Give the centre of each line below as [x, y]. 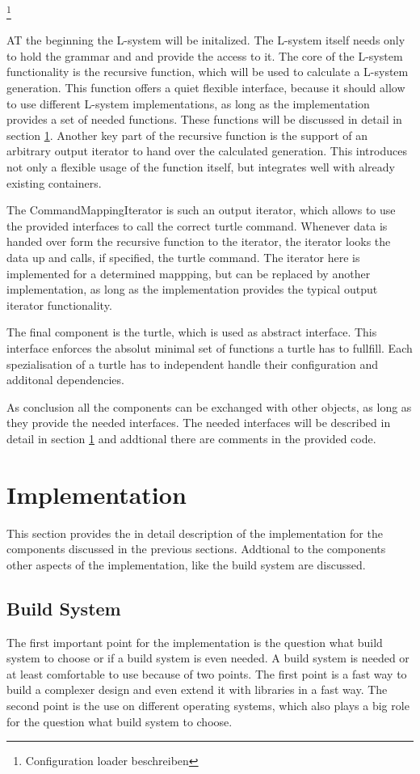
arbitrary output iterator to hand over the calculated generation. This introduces [207, 151]
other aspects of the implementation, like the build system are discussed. [186, 564]
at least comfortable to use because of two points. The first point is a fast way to [207, 673]
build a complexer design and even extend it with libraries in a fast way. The [197, 689]
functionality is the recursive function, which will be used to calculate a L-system [208, 72]
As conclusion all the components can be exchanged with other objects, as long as [209, 406]
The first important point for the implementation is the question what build [195, 642]
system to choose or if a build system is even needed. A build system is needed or [208, 658]
